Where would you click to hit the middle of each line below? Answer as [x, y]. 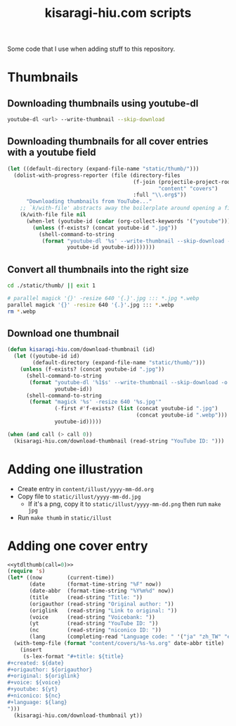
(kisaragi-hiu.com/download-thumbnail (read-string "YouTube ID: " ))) [119, 441]
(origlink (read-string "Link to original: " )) [103, 610]
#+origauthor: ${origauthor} [50, 670]
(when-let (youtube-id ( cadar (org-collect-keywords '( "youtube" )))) [130, 221]
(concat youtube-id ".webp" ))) [182, 415]
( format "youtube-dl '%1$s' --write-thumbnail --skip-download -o [129, 382]
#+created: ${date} [36, 663]
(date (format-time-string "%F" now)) [95, 584]
